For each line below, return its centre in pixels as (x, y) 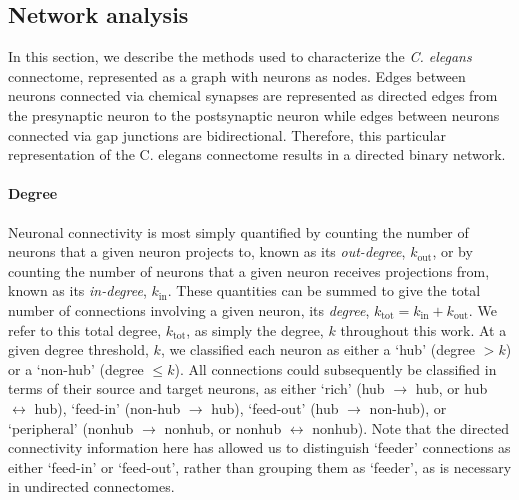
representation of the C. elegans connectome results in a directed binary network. (257, 154)
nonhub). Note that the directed (411, 427)
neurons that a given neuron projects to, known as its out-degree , (207, 251)
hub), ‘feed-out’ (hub (275, 407)
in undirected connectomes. (91, 486)
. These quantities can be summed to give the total (324, 290)
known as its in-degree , (77, 290)
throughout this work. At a (423, 329)
